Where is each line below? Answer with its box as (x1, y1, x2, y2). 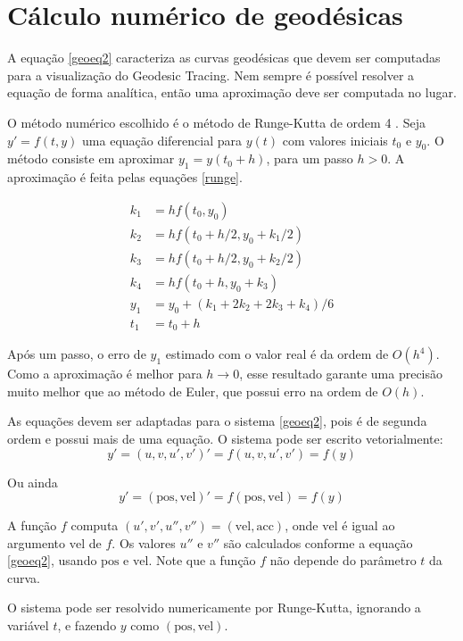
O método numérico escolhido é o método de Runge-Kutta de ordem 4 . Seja (7, 112, 426, 131)
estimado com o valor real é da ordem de (165, 345, 389, 363)
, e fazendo (57, 616, 117, 635)
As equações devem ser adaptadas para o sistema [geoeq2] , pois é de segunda (7, 412, 427, 430)
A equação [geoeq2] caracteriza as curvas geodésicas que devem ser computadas (7, 48, 441, 67)
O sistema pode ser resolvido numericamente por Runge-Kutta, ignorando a (7, 598, 421, 617)
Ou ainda (7, 472, 58, 491)
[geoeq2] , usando (7, 551, 97, 570)
